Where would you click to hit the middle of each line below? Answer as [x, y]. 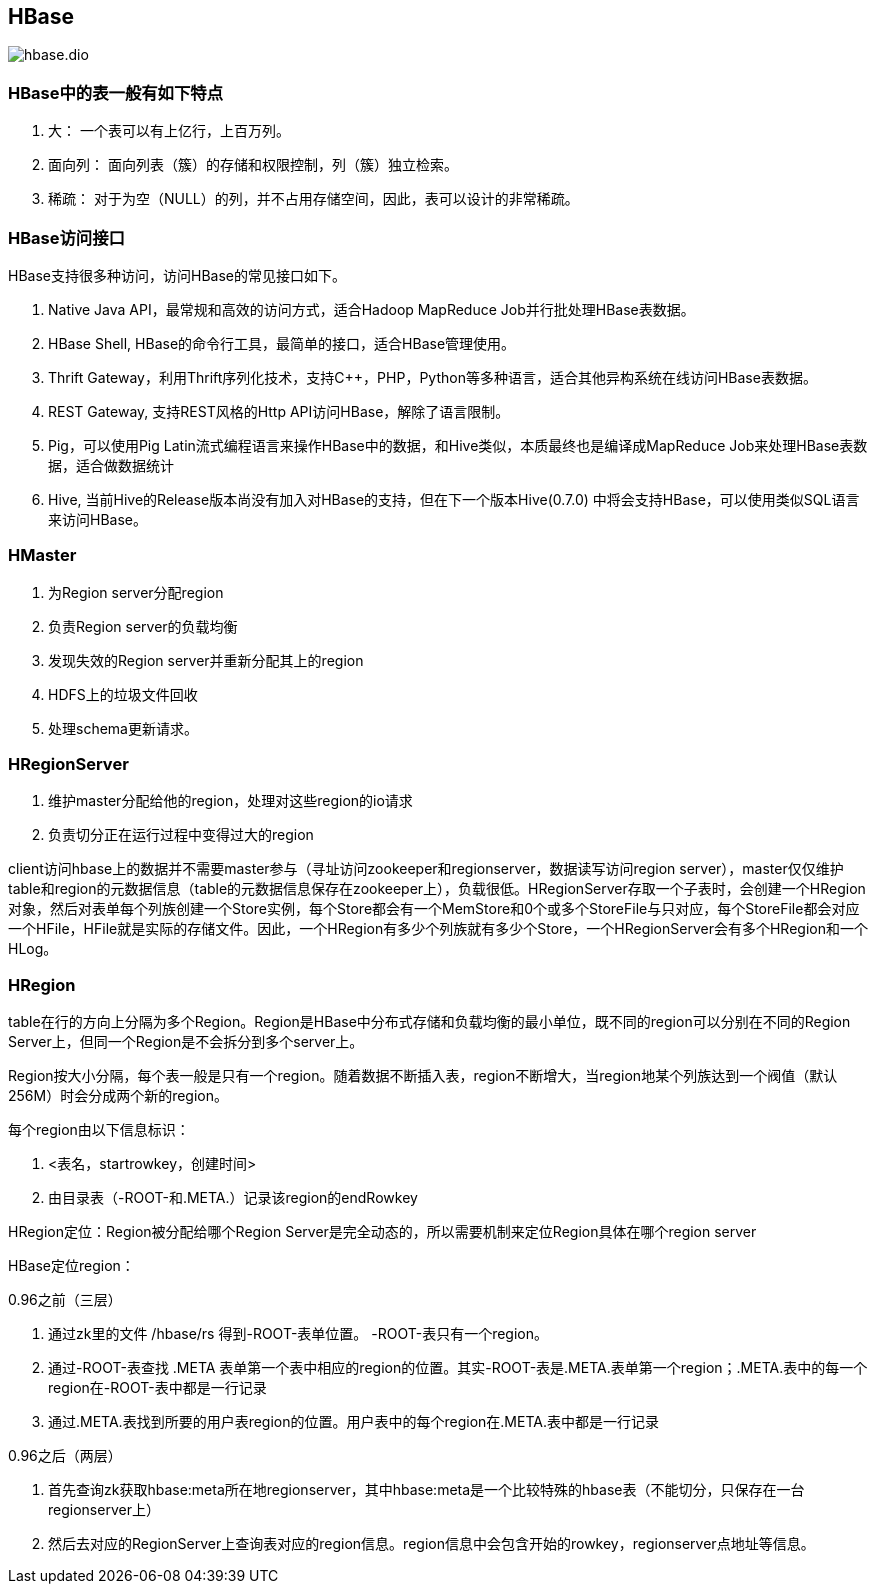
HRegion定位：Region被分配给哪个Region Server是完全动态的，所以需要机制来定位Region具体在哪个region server [382, 1232]
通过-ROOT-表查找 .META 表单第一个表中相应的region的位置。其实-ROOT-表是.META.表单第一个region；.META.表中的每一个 [458, 1368]
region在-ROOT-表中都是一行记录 [157, 1388]
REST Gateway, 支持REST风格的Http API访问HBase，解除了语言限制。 [279, 411]
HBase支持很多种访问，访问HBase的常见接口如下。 [177, 275]
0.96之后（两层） [65, 1456]
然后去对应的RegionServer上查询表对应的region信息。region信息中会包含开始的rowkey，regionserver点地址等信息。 [431, 1544]
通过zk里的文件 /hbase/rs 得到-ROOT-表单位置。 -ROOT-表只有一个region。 [298, 1334]
